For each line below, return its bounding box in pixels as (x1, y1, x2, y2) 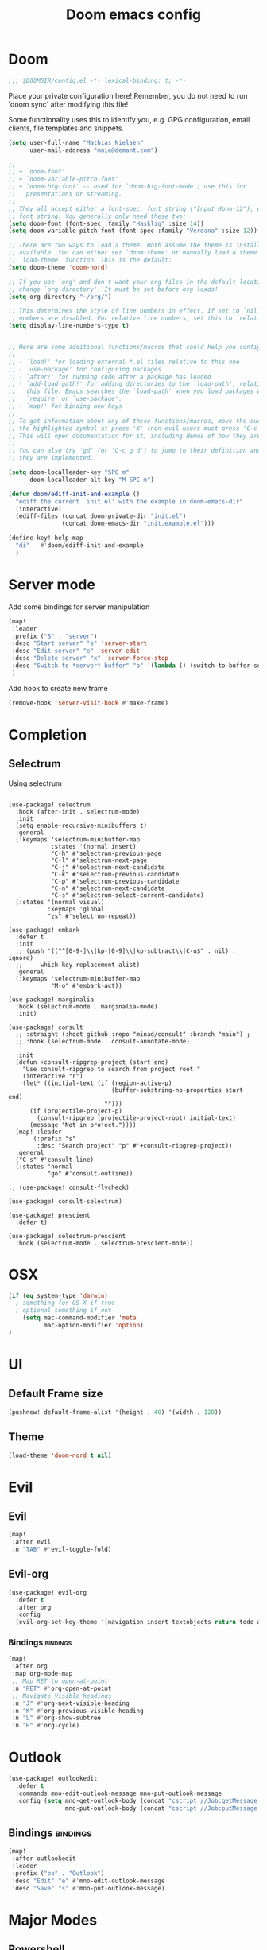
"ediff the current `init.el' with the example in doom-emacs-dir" (15, 497, 244, 506)
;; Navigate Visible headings (11, 1692, 112, 1699)
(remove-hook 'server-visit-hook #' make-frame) (8, 698, 169, 707)
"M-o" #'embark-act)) (50, 981, 123, 989)
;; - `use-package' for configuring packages (8, 365, 161, 373)
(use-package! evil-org (8, 1588, 87, 1596)
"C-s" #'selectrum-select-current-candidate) (50, 891, 204, 899)
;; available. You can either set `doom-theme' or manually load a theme (8, 249, 258, 257)
